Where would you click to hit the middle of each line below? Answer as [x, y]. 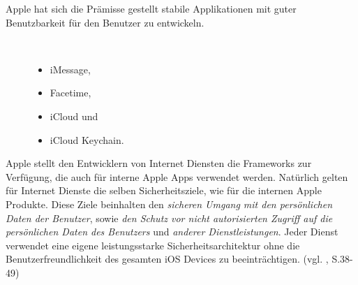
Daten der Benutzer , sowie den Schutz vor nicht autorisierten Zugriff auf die [169, 218]
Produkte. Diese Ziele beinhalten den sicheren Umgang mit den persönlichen [169, 204]
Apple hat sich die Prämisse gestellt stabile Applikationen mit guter [151, 8]
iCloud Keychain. [87, 139]
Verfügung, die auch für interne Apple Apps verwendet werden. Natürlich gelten [177, 176]
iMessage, [70, 69]
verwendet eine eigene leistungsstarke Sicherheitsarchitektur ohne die [153, 245]
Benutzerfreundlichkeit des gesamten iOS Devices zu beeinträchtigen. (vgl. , [167, 259]
